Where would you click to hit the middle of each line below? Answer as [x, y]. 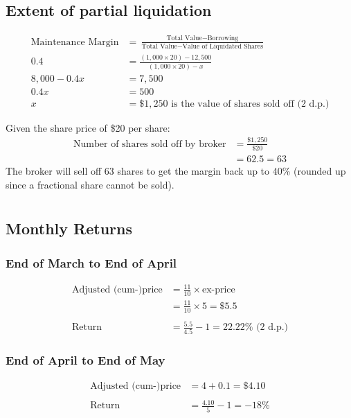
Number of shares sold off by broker [150, 144]
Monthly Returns [69, 228]
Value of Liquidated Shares [223, 46]
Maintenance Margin [75, 42]
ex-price [218, 290]
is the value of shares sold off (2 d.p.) [250, 104]
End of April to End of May [85, 359]
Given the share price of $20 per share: [88, 127]
